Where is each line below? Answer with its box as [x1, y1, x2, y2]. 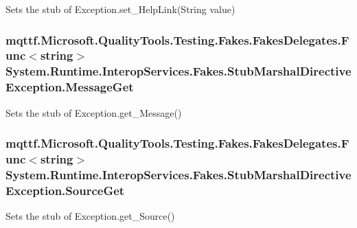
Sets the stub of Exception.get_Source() [5, 209, 175, 223]
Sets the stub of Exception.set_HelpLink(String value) [5, 2, 235, 16]
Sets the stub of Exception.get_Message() [5, 105, 182, 119]
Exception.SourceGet [5, 181, 125, 198]
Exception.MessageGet [5, 78, 134, 95]
